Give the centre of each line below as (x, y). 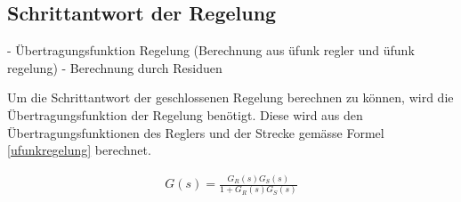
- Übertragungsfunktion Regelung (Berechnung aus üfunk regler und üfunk (211, 50)
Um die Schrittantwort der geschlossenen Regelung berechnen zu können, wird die (230, 97)
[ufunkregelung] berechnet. (79, 150)
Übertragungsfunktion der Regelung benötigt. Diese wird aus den (185, 114)
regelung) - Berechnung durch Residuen (115, 67)
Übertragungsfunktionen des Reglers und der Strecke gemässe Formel (196, 132)
